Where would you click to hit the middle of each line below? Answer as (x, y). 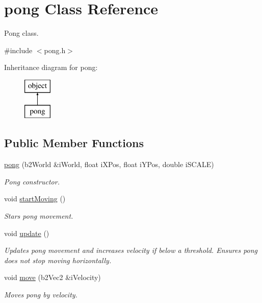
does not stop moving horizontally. (58, 260)
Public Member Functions (74, 143)
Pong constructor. (32, 181)
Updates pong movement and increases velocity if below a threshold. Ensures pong (131, 250)
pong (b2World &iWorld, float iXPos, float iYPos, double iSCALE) (109, 164)
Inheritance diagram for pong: (51, 67)
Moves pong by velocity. (41, 295)
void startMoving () (35, 199)
